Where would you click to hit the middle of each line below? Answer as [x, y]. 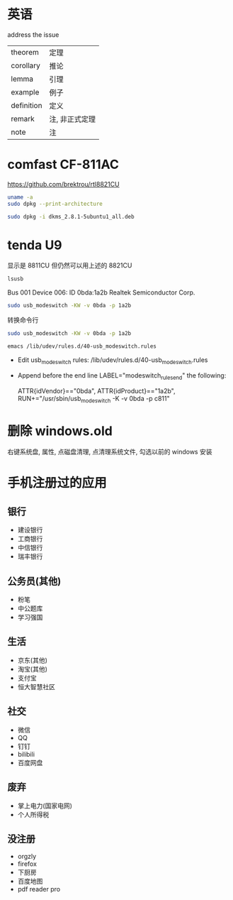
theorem [25, 52]
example [25, 92]
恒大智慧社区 [36, 686]
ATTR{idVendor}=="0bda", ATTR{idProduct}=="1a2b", [96, 390]
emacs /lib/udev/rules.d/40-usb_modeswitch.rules [82, 346]
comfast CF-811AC [63, 165]
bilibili [26, 754]
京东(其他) [33, 660]
